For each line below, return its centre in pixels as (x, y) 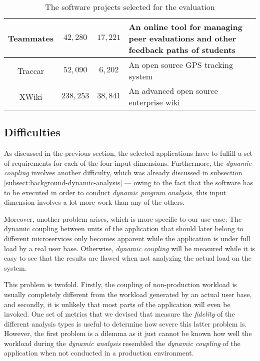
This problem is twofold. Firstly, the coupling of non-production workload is (120, 284)
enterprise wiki (154, 102)
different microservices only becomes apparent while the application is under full (127, 238)
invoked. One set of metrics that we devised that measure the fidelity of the (119, 314)
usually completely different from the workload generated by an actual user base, (128, 294)
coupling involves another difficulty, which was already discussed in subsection (123, 173)
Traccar (31, 70)
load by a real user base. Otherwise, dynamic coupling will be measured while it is (129, 248)
